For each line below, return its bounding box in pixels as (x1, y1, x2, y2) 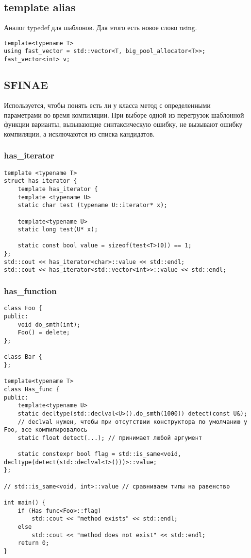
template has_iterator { (17, 185, 98, 192)
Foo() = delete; (17, 329, 70, 336)
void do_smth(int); (17, 321, 81, 328)
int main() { (4, 499, 46, 506)
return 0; (17, 540, 50, 547)
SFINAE (4, 77, 48, 92)
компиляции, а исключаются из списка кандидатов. (4, 128, 155, 139)
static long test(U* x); (17, 226, 98, 233)
